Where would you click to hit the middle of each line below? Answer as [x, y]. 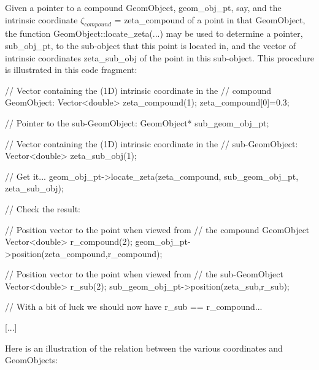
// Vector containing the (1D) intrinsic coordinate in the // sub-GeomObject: [152, 143]
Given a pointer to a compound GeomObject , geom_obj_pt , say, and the [143, 7]
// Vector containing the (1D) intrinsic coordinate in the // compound [138, 90]
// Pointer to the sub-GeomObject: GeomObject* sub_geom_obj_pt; [137, 122]
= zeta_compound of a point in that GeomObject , [210, 19]
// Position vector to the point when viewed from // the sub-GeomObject [144, 274]
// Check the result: [43, 208]
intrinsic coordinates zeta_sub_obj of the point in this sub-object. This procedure [159, 57]
